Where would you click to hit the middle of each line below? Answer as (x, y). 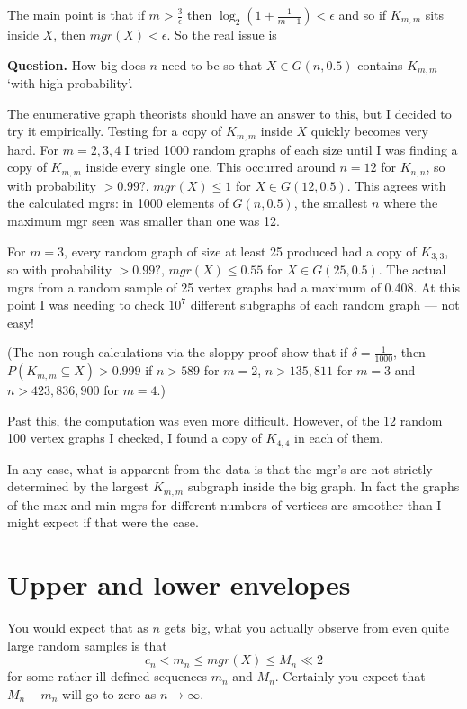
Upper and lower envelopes (179, 584)
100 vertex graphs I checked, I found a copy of (135, 438)
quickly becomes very (369, 131)
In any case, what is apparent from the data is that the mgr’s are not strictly (220, 468)
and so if (363, 14)
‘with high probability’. (70, 83)
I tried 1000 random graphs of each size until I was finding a (291, 149)
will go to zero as (109, 693)
